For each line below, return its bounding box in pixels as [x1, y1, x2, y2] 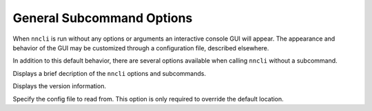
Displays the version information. [12, 82, 107, 90]
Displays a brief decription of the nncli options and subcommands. [12, 69, 207, 77]
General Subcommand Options [12, 10, 193, 26]
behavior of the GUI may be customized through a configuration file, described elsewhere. [12, 43, 269, 52]
